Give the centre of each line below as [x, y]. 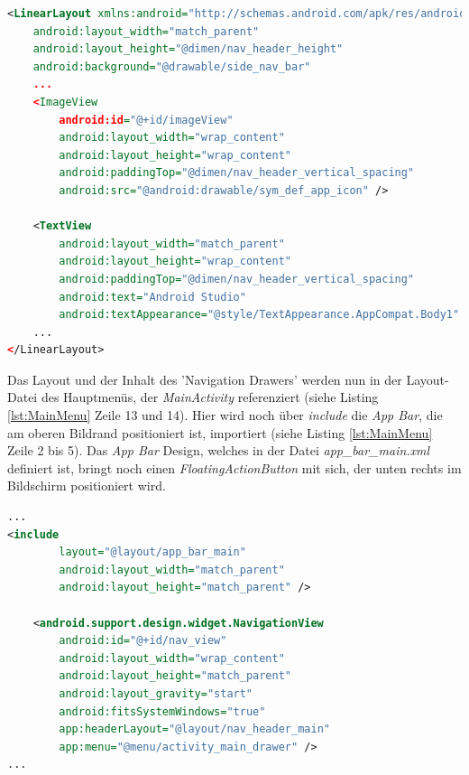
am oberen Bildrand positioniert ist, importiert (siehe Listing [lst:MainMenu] [220, 432]
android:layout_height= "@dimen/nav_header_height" [188, 49]
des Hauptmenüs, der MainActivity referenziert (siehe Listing [210, 397]
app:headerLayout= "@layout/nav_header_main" [194, 729]
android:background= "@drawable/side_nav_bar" [172, 66]
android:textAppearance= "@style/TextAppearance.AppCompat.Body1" [259, 315]
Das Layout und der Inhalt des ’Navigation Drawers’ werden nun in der [205, 379]
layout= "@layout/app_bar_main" [152, 552]
